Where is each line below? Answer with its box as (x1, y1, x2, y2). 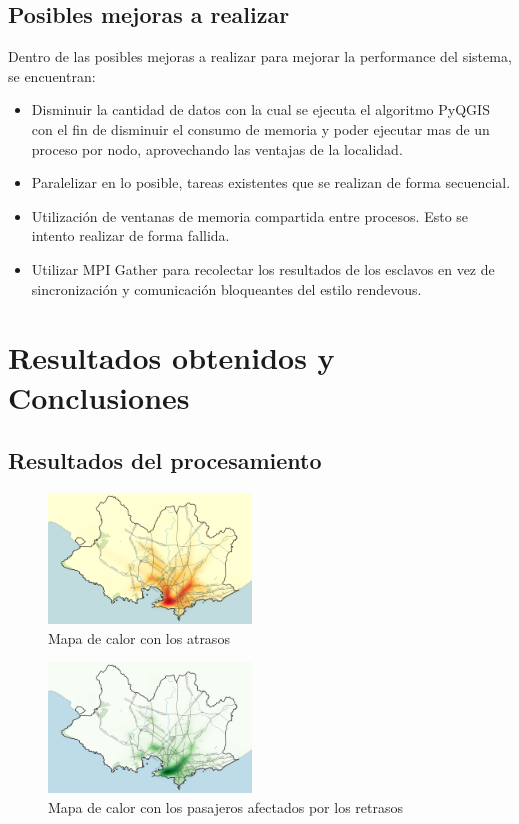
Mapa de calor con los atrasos (48, 627, 230, 648)
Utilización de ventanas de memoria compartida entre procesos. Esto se (31, 205, 469, 226)
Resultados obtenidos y (8, 337, 335, 378)
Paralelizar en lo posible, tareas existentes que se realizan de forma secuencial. (31, 172, 511, 193)
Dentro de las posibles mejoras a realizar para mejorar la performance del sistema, (8, 46, 512, 67)
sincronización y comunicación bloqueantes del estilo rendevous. (31, 278, 422, 299)
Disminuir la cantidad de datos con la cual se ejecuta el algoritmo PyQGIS (31, 99, 490, 120)
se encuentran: (8, 65, 96, 86)
